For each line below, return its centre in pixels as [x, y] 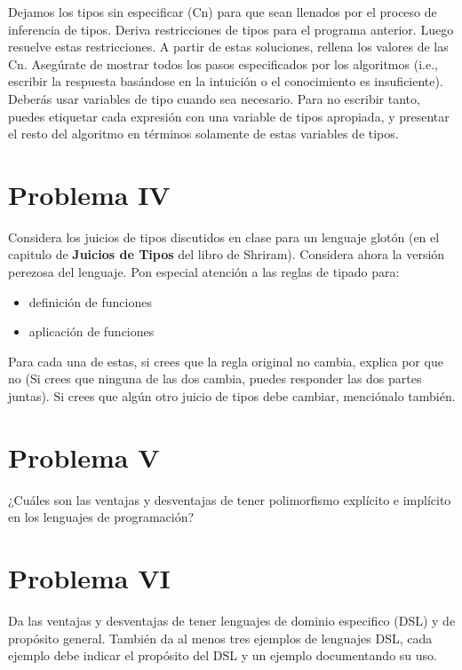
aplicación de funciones [92, 331]
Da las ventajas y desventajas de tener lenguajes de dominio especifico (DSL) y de [232, 621]
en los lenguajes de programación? [101, 517]
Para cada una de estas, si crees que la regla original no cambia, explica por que [226, 361]
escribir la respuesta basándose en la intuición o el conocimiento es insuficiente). [226, 81]
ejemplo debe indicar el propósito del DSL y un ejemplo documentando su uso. [223, 655]
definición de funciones [90, 301]
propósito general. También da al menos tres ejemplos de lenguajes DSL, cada [220, 638]
